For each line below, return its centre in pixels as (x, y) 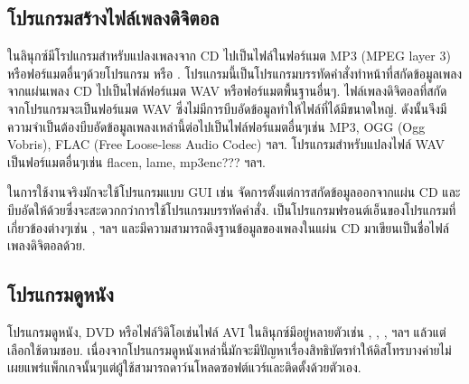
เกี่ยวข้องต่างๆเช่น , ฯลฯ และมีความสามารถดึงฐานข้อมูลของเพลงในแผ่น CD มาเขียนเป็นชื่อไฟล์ (228, 227)
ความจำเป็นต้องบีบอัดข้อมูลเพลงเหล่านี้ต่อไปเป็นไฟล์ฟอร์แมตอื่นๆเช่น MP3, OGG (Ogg (216, 126)
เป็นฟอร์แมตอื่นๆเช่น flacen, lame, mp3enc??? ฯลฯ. (136, 161)
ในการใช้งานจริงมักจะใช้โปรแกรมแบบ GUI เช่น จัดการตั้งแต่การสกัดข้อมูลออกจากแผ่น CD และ (234, 192)
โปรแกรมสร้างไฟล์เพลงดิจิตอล (113, 18)
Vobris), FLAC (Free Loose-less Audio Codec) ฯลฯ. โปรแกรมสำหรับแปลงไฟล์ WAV (226, 144)
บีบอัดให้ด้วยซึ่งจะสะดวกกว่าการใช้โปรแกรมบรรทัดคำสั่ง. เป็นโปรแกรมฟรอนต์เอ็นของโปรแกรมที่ (232, 209)
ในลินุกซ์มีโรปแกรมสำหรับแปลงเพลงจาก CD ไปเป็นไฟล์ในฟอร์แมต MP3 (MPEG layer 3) (229, 56)
